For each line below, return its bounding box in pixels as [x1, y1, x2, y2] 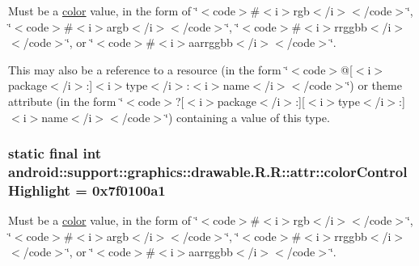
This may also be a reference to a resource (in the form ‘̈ [8, 61, 289, 78]
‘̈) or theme [346, 77, 402, 94]
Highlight [8, 179, 70, 200]
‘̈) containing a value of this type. [165, 108, 330, 125]
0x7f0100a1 [92, 179, 166, 200]
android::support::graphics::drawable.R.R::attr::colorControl [8, 162, 408, 181]
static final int [8, 143, 102, 163]
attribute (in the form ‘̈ [8, 92, 124, 109]
